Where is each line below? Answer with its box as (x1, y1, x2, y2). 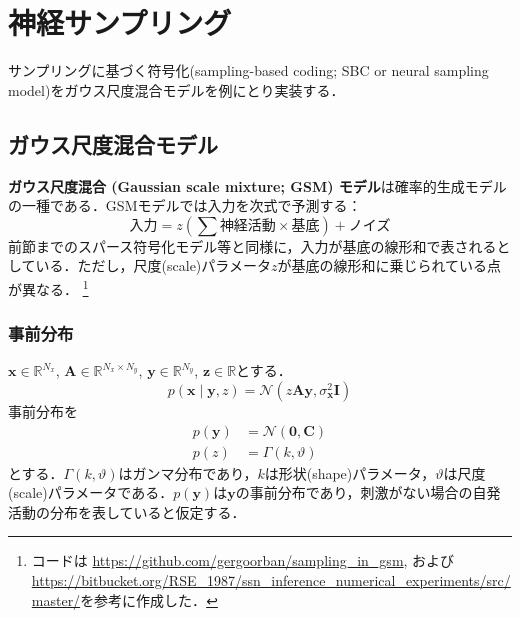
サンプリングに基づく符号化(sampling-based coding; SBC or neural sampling (8, 60, 489, 81)
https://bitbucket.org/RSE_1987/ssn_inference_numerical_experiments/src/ (31, 569, 511, 590)
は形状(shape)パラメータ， (264, 462, 436, 483)
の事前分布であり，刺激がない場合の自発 (235, 482, 501, 503)
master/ (31, 589, 81, 610)
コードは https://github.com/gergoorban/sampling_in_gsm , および (31, 550, 455, 571)
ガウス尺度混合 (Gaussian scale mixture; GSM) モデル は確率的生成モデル (8, 175, 507, 196)
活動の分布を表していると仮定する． (8, 501, 246, 522)
